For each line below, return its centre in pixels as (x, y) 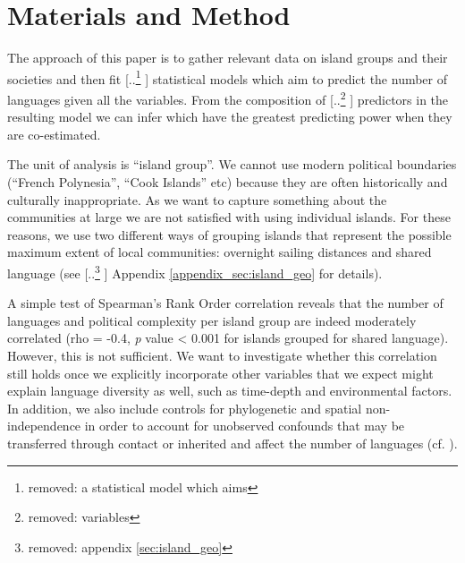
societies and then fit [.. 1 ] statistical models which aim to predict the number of (228, 77)
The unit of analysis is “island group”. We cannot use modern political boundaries (232, 164)
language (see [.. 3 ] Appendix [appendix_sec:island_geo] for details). (195, 271)
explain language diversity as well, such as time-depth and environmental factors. (230, 391)
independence (44, 426)
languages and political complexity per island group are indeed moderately (212, 320)
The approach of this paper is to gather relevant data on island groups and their (228, 58)
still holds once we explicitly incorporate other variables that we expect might (220, 373)
